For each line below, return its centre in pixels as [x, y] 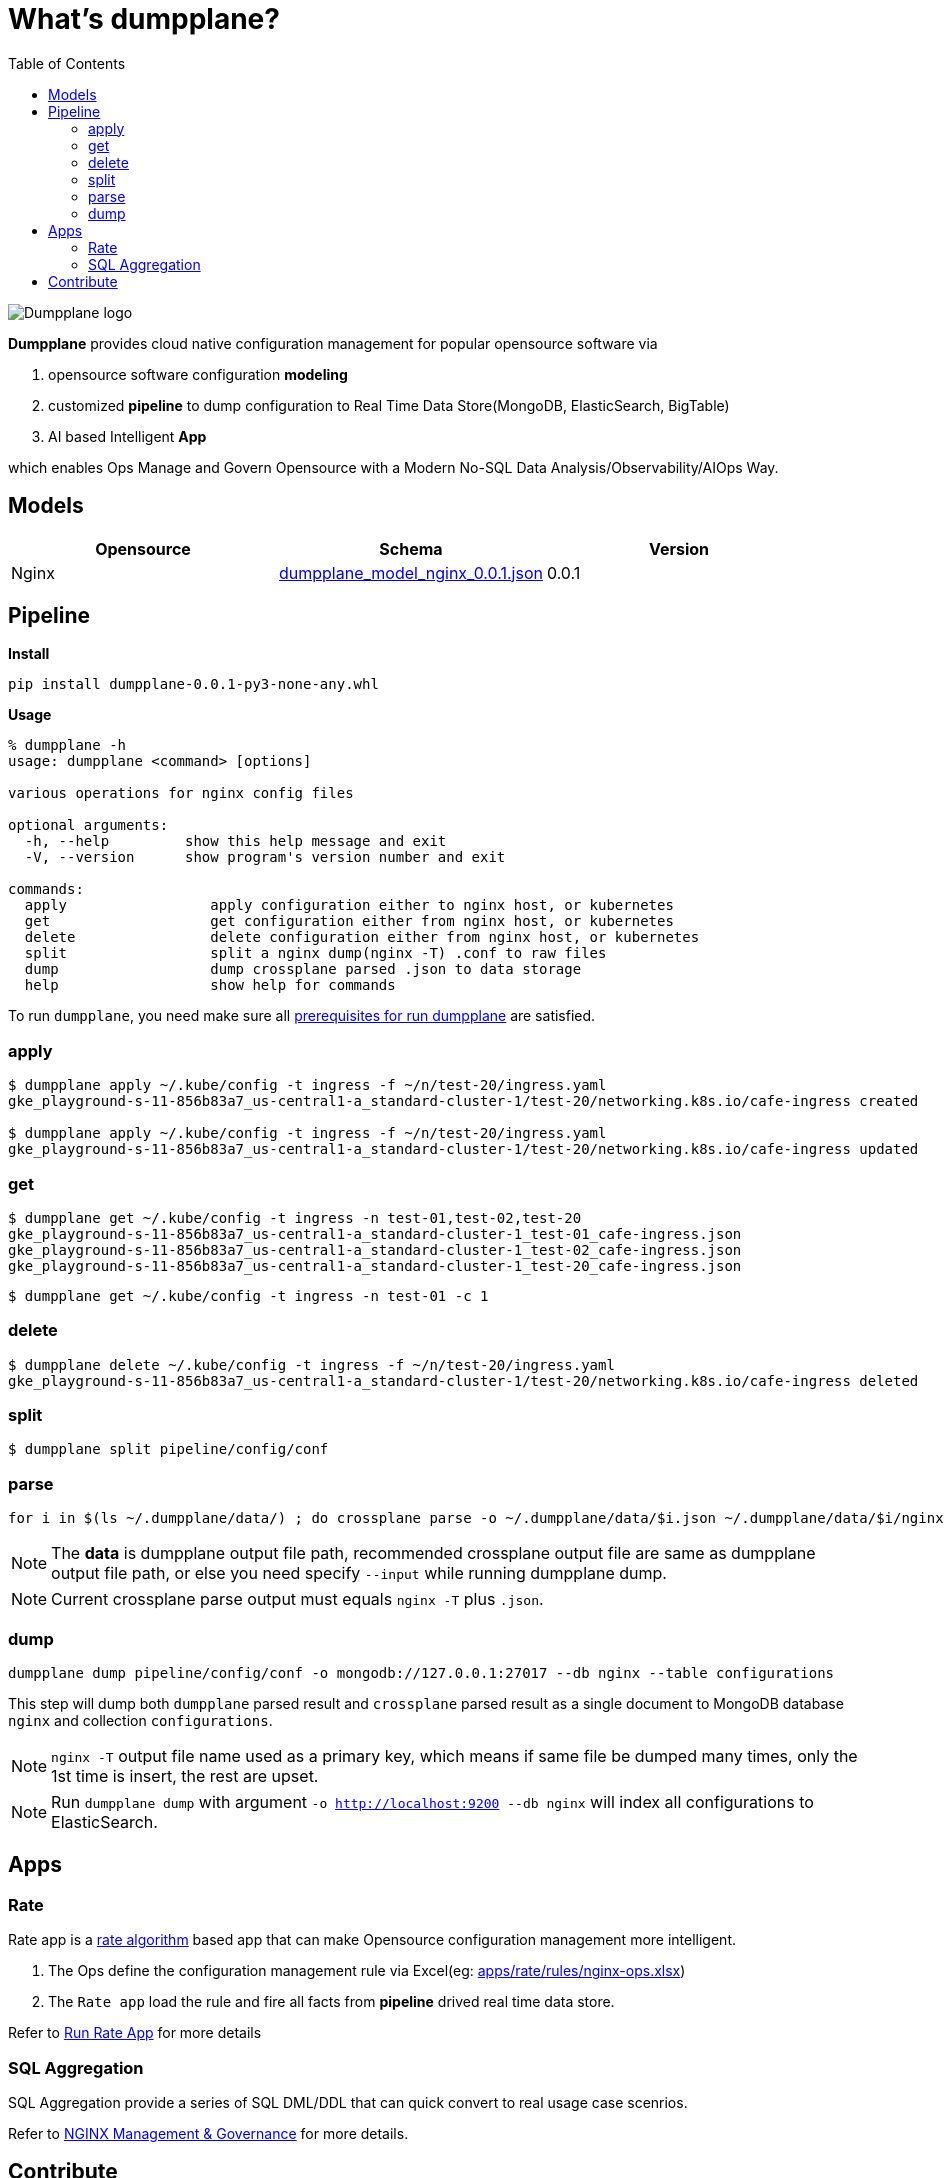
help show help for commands [210, 985]
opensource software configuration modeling [198, 374]
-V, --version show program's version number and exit [265, 857]
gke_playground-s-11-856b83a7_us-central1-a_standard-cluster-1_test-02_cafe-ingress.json [375, 1249]
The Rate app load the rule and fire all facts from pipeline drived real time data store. [331, 2002]
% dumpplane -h [67, 745]
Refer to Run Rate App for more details [135, 2033]
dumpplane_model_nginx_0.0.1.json [410, 572]
